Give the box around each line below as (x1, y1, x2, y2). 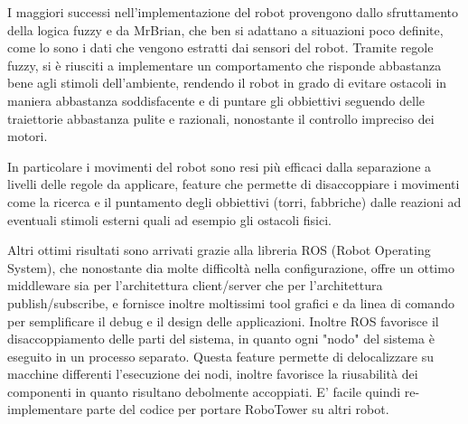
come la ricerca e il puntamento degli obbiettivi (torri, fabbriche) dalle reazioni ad (7, 192, 462, 211)
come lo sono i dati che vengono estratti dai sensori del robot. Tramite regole (7, 38, 434, 57)
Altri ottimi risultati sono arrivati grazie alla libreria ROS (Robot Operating (7, 240, 431, 259)
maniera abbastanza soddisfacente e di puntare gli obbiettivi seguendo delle (7, 90, 426, 109)
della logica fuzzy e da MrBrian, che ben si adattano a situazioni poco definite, (7, 20, 444, 39)
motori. (7, 127, 48, 146)
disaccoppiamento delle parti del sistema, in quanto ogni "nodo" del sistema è (7, 329, 435, 348)
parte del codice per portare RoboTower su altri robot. (86, 400, 389, 419)
